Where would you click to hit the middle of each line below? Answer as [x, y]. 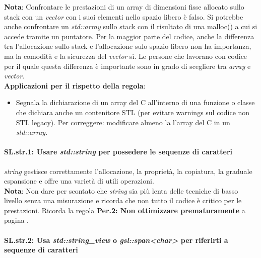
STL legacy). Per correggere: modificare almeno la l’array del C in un [123, 122]
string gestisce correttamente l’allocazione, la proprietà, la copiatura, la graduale [128, 171]
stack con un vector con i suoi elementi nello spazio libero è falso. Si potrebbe [124, 16]
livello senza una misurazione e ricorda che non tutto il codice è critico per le [123, 200]
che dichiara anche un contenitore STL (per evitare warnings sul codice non [133, 112]
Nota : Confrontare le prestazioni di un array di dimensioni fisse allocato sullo [124, 7]
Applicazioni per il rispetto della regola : [75, 85]
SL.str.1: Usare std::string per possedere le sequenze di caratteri [118, 152]
